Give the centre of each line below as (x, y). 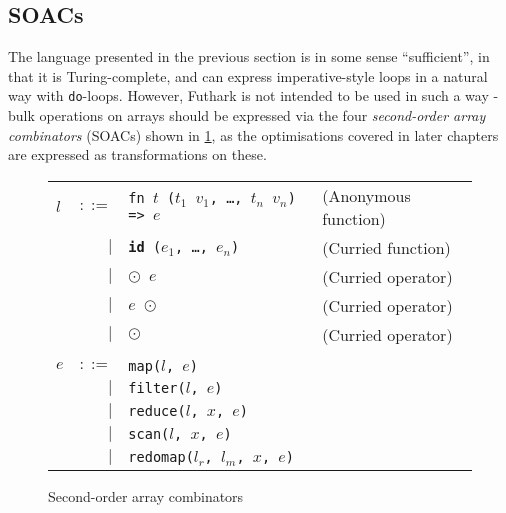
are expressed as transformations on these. (137, 154)
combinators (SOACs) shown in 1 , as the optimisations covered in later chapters (253, 134)
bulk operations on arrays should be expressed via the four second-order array (247, 115)
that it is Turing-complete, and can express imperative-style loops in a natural (248, 75)
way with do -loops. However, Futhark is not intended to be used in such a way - (253, 95)
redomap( (161, 456)
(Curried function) (386, 247)
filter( (157, 388)
